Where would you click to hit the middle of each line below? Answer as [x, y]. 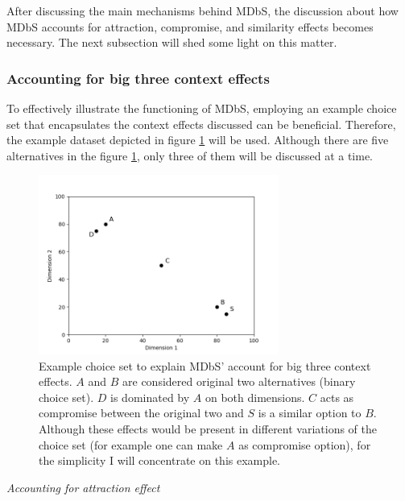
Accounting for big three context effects [138, 78]
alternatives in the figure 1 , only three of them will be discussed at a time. [190, 155]
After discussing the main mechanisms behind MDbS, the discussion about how [202, 10]
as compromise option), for [305, 444]
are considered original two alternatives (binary [239, 381]
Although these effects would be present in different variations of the [208, 428]
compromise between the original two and [141, 413]
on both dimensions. [255, 397]
